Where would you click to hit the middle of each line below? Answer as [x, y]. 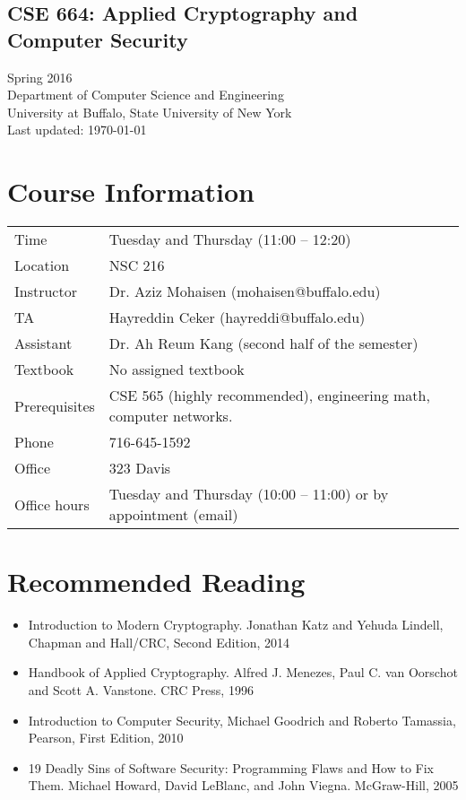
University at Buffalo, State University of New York [150, 112]
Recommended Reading [156, 582]
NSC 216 [137, 265]
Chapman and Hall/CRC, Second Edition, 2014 [159, 642]
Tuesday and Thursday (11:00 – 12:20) [230, 239]
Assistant [43, 343]
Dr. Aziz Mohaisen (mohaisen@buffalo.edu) [245, 291]
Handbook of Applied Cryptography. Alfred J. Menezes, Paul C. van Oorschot [243, 672]
